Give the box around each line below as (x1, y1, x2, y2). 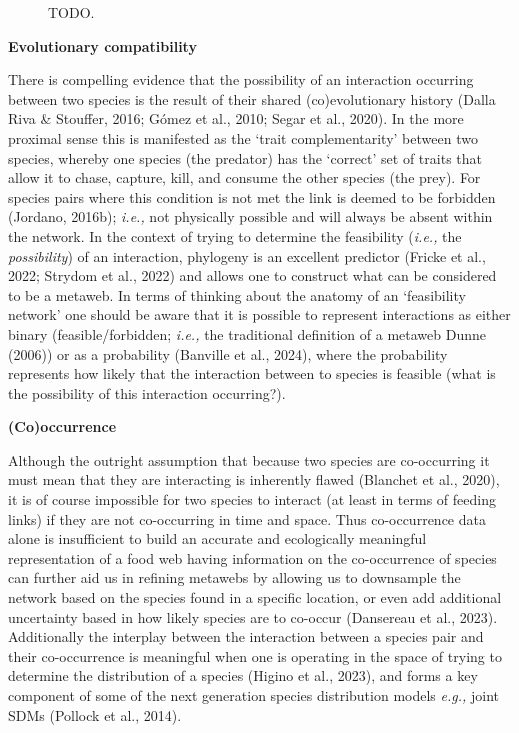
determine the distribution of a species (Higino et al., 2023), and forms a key (8, 665, 478, 686)
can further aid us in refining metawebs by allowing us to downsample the (8, 567, 461, 588)
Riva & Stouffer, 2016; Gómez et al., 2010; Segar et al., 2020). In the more (8, 108, 464, 129)
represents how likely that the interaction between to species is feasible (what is (8, 363, 496, 384)
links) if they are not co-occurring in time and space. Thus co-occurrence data (8, 508, 486, 529)
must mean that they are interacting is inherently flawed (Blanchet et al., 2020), (8, 469, 500, 490)
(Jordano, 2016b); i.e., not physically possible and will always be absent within (8, 206, 493, 227)
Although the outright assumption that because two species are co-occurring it (8, 449, 490, 470)
